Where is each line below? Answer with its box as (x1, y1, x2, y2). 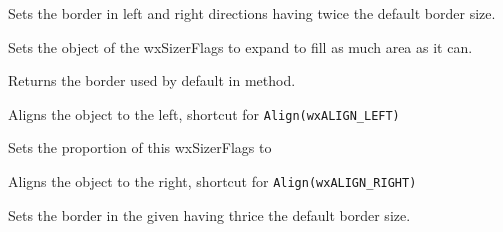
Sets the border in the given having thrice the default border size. (8, 204, 411, 225)
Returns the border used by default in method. (8, 70, 296, 91)
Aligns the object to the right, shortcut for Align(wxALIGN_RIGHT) (8, 171, 417, 192)
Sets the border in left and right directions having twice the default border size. (8, 3, 496, 23)
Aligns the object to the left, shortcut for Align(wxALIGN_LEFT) (8, 103, 400, 124)
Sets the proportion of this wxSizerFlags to (8, 137, 272, 158)
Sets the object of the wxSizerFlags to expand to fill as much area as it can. (8, 36, 473, 57)
